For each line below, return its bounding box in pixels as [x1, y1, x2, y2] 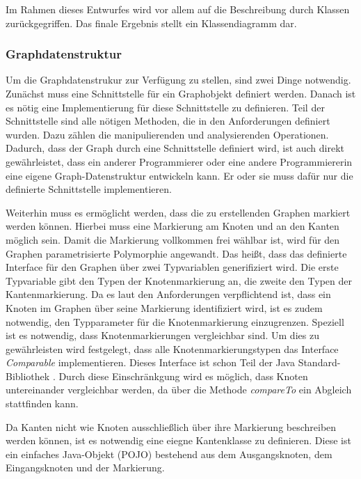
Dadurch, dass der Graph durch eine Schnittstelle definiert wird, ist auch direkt [6, 141, 345, 155]
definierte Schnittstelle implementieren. [6, 182, 172, 196]
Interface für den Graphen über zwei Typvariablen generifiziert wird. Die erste [6, 260, 339, 274]
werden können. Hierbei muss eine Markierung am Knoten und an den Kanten [6, 219, 339, 233]
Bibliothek [6, 368, 50, 383]
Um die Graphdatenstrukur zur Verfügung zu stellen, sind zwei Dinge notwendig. [6, 72, 351, 87]
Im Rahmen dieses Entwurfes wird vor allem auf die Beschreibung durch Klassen [6, 2, 350, 16]
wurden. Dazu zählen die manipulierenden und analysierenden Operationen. [6, 127, 329, 141]
